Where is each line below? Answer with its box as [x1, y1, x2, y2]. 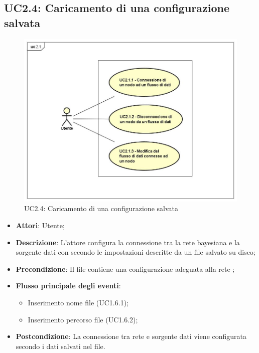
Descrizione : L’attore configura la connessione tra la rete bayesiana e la [16, 237, 240, 247]
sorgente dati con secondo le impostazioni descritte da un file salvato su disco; [16, 247, 255, 257]
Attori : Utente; [16, 220, 65, 231]
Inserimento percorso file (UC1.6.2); [28, 314, 138, 324]
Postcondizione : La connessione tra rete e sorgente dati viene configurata [16, 331, 247, 341]
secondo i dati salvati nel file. [16, 340, 105, 351]
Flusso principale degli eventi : [16, 280, 121, 291]
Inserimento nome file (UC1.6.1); [28, 297, 128, 307]
